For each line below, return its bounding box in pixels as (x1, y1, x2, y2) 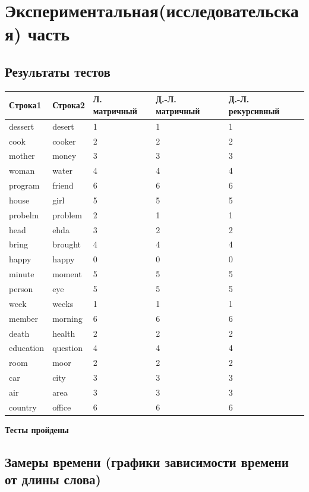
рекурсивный (228, 104, 280, 117)
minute (9, 268, 34, 280)
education (9, 341, 45, 354)
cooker (52, 134, 76, 147)
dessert (9, 120, 34, 132)
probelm (9, 208, 39, 221)
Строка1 (9, 99, 42, 111)
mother (9, 149, 35, 162)
